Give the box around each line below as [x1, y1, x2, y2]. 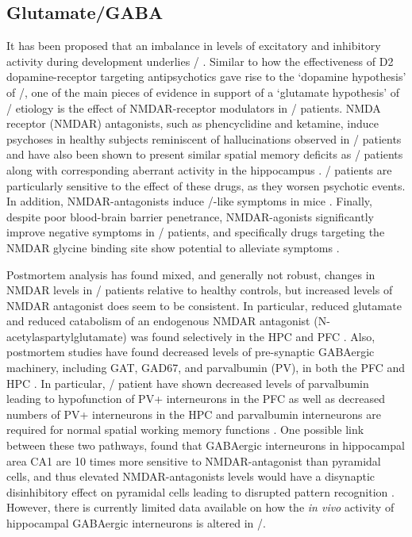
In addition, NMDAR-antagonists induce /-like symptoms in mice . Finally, [6, 193, 372, 209]
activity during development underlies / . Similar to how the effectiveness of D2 [6, 52, 394, 69]
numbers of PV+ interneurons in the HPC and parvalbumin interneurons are [6, 405, 381, 422]
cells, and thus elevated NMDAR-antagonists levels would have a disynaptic [6, 468, 375, 485]
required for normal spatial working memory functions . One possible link [6, 421, 364, 438]
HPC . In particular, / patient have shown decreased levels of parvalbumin [6, 374, 369, 391]
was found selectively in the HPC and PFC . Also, [130, 328, 375, 344]
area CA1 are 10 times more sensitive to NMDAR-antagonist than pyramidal [6, 452, 381, 469]
